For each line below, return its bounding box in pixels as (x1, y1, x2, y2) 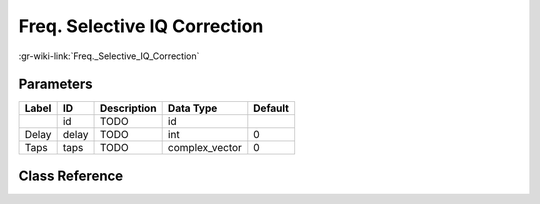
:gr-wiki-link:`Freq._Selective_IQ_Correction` (18, 50, 200, 62)
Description (99, 101, 157, 115)
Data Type (167, 101, 218, 115)
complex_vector (167, 141, 242, 155)
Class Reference (18, 167, 124, 184)
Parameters (18, 76, 93, 93)
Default (253, 101, 290, 115)
